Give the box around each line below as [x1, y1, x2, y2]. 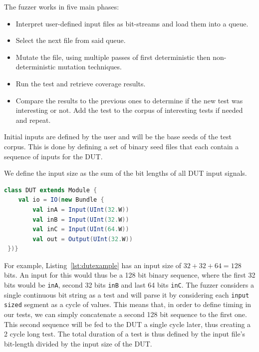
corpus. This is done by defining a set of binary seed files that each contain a [4, 141, 239, 151]
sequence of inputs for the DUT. [4, 151, 103, 161]
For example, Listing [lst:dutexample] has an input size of [4, 260, 182, 270]
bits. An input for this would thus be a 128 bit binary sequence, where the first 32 [4, 270, 256, 280]
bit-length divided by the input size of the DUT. [4, 338, 152, 349]
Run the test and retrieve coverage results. [15, 78, 146, 88]
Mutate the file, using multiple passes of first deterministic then [15, 51, 211, 62]
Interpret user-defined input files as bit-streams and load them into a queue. [15, 18, 249, 28]
